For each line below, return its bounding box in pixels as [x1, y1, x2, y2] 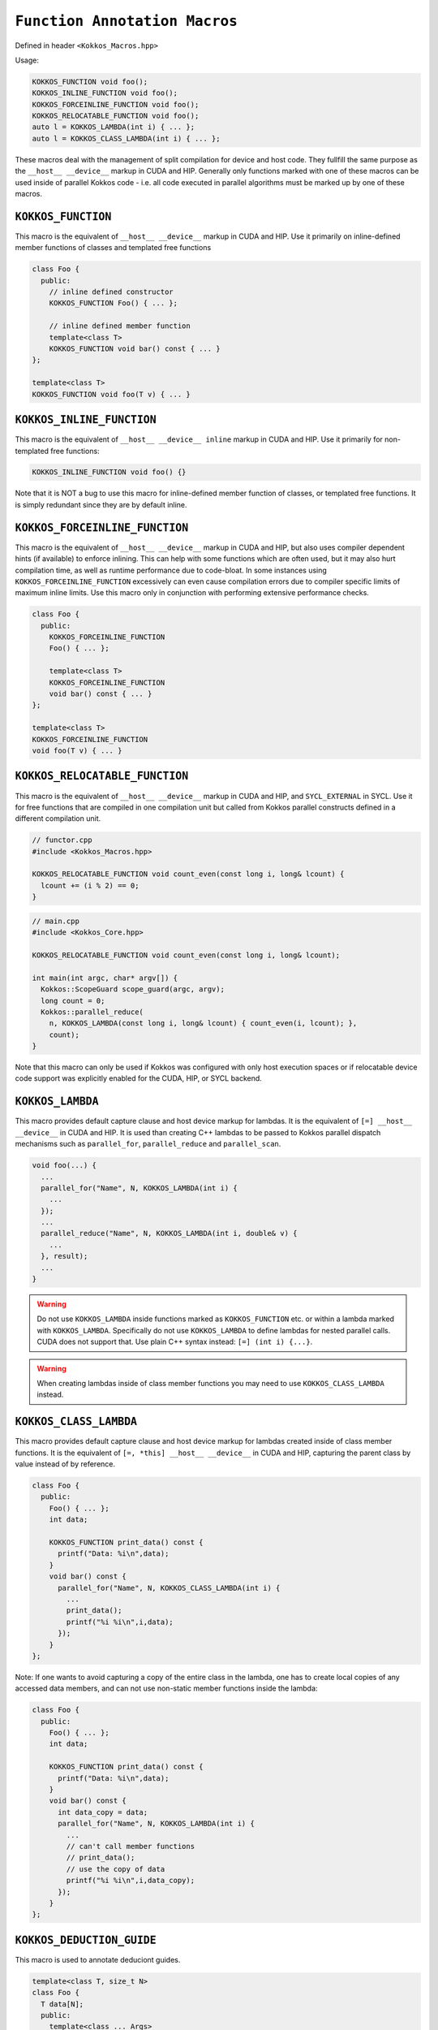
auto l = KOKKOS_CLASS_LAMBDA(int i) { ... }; [32, 134, 221, 143]
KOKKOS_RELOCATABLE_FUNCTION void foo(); [32, 111, 200, 121]
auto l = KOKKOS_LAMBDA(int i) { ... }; [32, 123, 195, 132]
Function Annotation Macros [15, 12, 238, 30]
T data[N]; [41, 1999, 84, 2009]
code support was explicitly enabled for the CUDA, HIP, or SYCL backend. [15, 1073, 263, 1083]
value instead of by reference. [15, 1459, 116, 1469]
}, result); [41, 1251, 88, 1261]
